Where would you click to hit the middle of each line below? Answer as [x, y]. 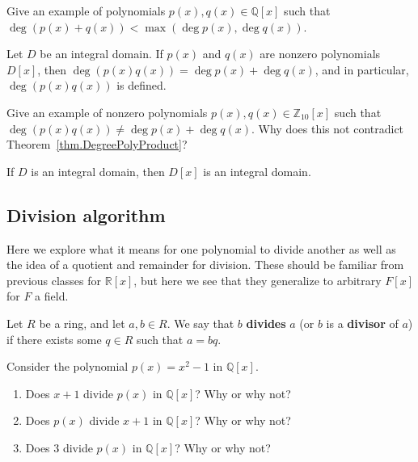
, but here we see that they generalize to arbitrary [258, 280]
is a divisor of [362, 323]
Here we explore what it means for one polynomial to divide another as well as [201, 248]
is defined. [141, 85]
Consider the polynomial [68, 366]
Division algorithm [86, 214]
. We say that [201, 323]
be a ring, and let [82, 323]
